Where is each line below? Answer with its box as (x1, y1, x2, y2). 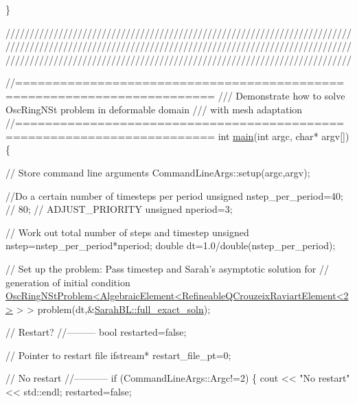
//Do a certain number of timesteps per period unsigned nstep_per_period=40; (5, 188, 343, 203)
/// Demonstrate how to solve (218, 88, 345, 102)
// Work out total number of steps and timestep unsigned (5, 224, 249, 239)
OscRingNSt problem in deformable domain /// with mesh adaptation (5, 102, 303, 116)
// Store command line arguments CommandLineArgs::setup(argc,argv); (5, 165, 310, 179)
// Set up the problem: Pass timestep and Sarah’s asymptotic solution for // (5, 261, 329, 275)
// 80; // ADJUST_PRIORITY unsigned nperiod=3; (5, 202, 233, 216)
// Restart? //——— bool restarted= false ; (5, 325, 187, 339)
